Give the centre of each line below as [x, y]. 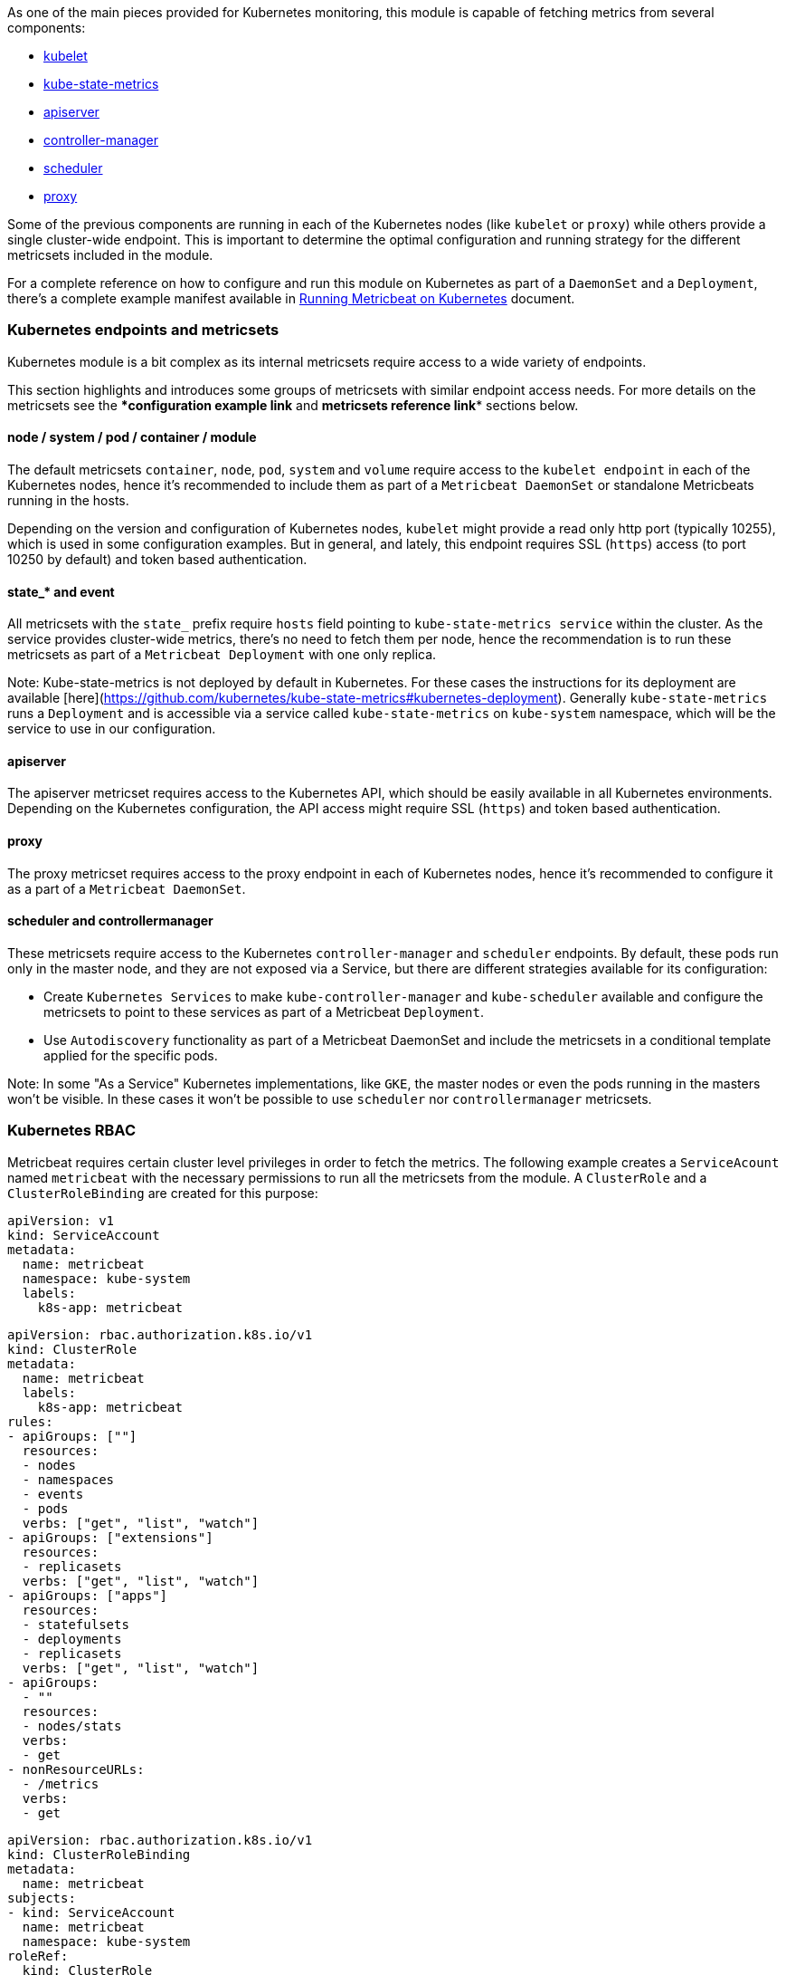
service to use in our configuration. [112, 729]
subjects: [42, 1898]
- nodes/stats [72, 1726]
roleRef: [38, 1956]
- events [53, 1494]
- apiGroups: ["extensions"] [110, 1537]
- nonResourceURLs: [76, 1769]
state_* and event [61, 591]
